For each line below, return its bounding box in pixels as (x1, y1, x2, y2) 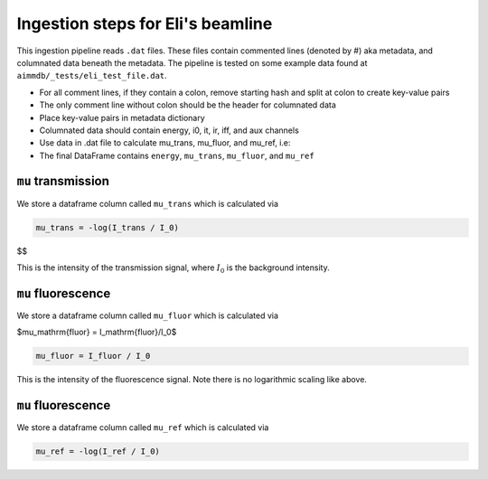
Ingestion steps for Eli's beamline (16, 14, 273, 33)
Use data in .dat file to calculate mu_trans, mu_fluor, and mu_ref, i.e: (39, 137, 291, 148)
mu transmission (16, 174, 110, 189)
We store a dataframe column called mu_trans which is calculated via (16, 198, 279, 209)
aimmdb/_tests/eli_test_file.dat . (16, 70, 167, 81)
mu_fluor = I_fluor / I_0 (35, 351, 151, 362)
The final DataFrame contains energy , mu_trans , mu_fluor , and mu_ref (39, 150, 315, 161)
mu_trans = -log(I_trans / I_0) (35, 222, 180, 232)
